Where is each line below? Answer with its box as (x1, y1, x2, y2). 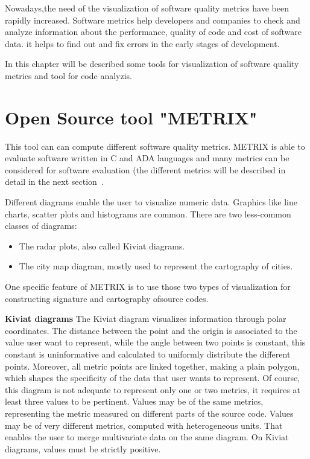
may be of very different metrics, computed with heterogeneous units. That (5, 419, 283, 431)
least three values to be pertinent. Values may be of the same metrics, (5, 395, 264, 408)
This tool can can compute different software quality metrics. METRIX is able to (5, 140, 305, 152)
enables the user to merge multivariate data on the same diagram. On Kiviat (5, 431, 289, 443)
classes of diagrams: (5, 219, 77, 232)
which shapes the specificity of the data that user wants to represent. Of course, (5, 371, 300, 384)
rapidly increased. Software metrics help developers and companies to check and (5, 13, 300, 26)
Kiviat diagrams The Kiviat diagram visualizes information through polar (5, 312, 286, 325)
